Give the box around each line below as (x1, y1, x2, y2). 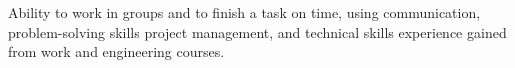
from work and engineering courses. (8, 41, 225, 62)
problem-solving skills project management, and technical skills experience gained (8, 21, 507, 42)
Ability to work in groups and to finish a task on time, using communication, (8, 2, 481, 22)
